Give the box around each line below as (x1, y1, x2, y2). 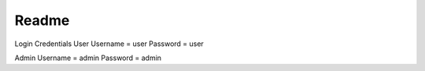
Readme (14, 12, 70, 29)
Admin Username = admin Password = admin (14, 53, 161, 62)
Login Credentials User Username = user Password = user (14, 39, 204, 48)
